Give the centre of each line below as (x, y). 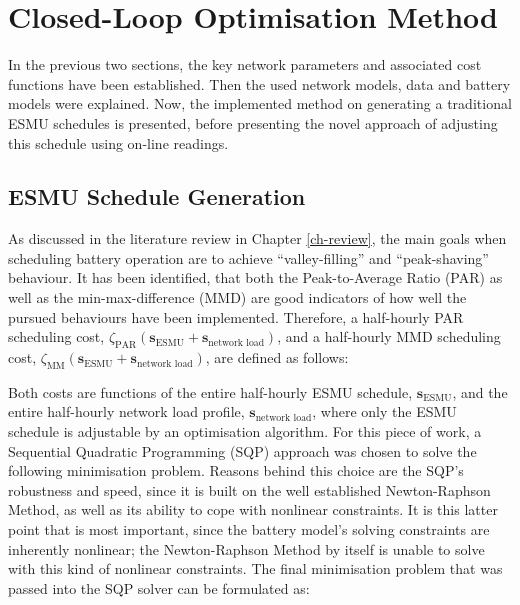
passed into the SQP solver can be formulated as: (159, 587)
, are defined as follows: (277, 357)
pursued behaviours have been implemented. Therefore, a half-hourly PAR (236, 316)
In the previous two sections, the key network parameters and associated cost (245, 64)
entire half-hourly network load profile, (126, 411)
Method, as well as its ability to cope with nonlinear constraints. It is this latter (253, 509)
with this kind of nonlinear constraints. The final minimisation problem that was (255, 568)
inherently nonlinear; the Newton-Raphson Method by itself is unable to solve (246, 548)
